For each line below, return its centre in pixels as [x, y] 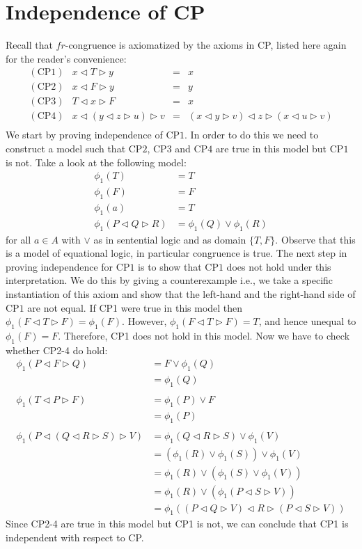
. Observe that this [315, 239]
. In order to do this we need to [252, 135]
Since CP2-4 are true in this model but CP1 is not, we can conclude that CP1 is [177, 524]
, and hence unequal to [307, 321]
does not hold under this [279, 266]
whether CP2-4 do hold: [57, 350]
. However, [144, 321]
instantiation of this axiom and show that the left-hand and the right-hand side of [181, 293]
